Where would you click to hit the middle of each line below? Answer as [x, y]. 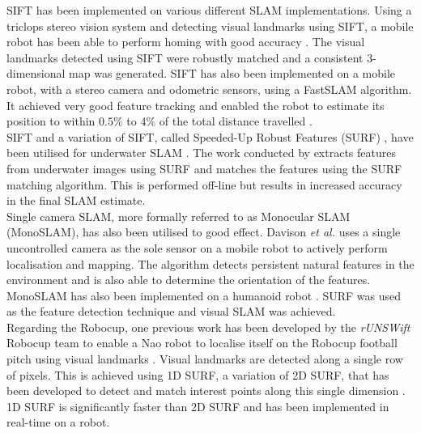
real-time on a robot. [58, 422]
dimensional [36, 73]
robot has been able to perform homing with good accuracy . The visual [186, 42]
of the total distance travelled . [236, 121]
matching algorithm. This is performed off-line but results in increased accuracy [204, 184]
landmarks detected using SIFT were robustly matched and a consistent [185, 57]
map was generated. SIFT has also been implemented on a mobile [232, 73]
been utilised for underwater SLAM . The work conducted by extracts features [201, 153]
